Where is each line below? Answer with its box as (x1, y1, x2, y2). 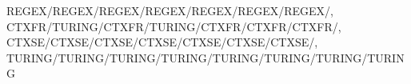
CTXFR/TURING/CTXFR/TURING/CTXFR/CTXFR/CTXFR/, (6, 18, 341, 34)
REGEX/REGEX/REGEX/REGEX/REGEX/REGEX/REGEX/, (6, 2, 333, 18)
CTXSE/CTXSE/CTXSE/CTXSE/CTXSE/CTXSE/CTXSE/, (6, 34, 318, 50)
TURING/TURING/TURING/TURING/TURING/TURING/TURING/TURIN (6, 49, 405, 66)
